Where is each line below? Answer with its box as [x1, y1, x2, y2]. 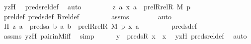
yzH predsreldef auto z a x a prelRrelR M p [3, 1, 191, 11]
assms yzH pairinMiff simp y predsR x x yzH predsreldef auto [3, 30, 247, 41]
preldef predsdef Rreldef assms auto [3, 11, 172, 21]
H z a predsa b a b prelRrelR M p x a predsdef [3, 21, 197, 31]
